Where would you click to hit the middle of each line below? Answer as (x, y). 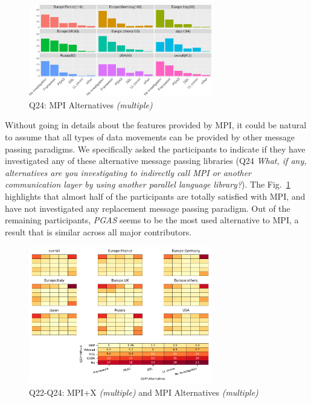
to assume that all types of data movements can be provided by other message (150, 136)
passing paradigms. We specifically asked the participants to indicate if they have (155, 149)
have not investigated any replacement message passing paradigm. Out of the (148, 208)
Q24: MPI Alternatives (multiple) (91, 104)
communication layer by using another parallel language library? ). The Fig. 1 (148, 184)
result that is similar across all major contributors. (98, 231)
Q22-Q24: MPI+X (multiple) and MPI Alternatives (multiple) (144, 392)
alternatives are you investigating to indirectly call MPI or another (128, 172)
